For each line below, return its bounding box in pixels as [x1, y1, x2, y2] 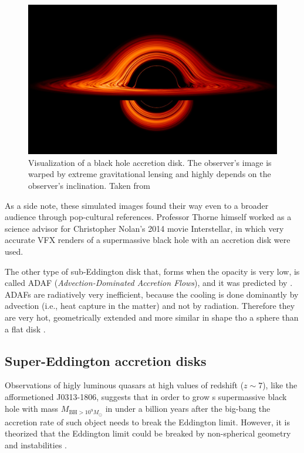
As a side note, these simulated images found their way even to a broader [5, 199, 269, 211]
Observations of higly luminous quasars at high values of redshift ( [5, 379, 244, 391]
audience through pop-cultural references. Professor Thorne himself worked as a [5, 211, 292, 223]
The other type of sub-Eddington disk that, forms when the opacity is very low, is [5, 265, 300, 277]
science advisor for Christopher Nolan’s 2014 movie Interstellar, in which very [5, 222, 284, 234]
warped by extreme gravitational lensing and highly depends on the [28, 168, 271, 180]
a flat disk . [5, 322, 46, 335]
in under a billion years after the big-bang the [105, 402, 271, 414]
